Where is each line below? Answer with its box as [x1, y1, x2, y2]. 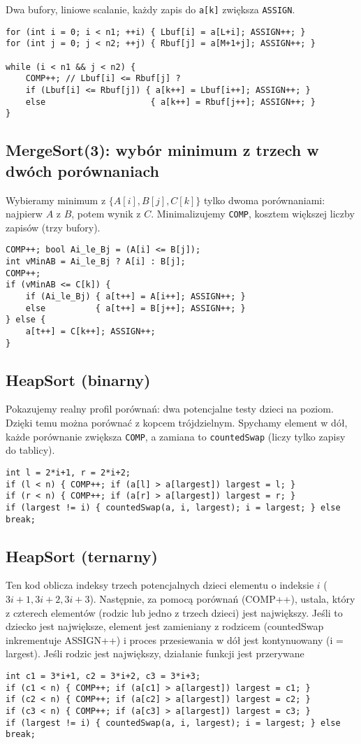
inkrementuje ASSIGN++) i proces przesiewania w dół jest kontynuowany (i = [6, 632, 344, 647]
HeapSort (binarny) [6, 369, 151, 390]
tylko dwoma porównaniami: [203, 192, 325, 207]
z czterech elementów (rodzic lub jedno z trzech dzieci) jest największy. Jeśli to [6, 605, 343, 620]
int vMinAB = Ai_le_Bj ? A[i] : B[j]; [6, 257, 186, 266]
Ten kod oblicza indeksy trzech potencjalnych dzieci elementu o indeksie [6, 578, 314, 592]
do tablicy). [6, 443, 55, 457]
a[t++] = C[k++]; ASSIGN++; [25, 326, 156, 336]
